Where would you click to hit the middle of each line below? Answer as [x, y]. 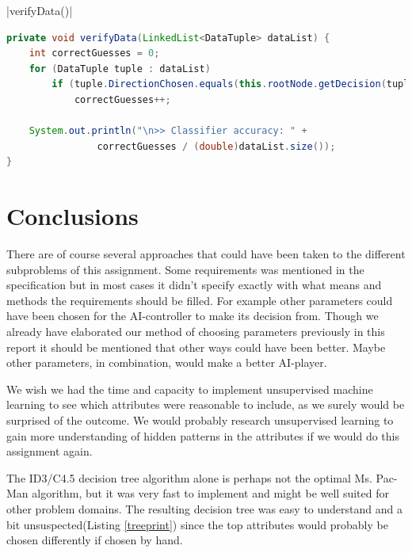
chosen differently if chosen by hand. [95, 540]
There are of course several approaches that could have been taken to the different [206, 254]
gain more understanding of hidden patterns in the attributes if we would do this [203, 435]
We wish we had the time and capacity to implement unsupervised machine [190, 389]
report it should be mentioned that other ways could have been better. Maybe [196, 347]
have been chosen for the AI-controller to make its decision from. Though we [193, 316]
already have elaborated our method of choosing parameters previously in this [196, 332]
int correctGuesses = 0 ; [94, 53]
